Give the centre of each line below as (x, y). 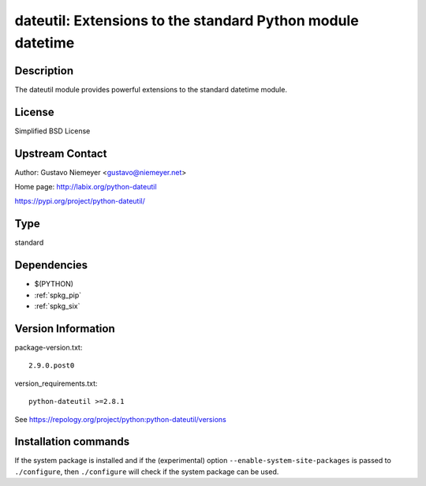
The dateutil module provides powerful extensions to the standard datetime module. (151, 89)
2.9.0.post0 (52, 366)
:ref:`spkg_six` (57, 306)
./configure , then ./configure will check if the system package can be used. (147, 471)
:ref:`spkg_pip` (58, 295)
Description (44, 71)
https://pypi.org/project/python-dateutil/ (80, 201)
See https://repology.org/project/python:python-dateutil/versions (120, 419)
